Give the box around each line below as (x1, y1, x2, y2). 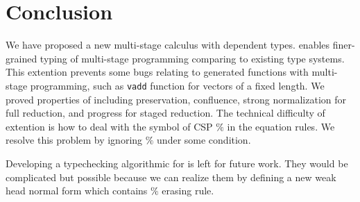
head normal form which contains (6, 183, 148, 198)
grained (6, 51, 37, 65)
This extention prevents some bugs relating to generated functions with (6, 65, 309, 79)
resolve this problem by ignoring (6, 133, 143, 147)
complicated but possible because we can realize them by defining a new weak (6, 169, 336, 184)
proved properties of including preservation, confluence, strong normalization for (6, 92, 346, 106)
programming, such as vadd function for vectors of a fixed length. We (30, 78, 325, 92)
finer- (332, 37, 355, 52)
